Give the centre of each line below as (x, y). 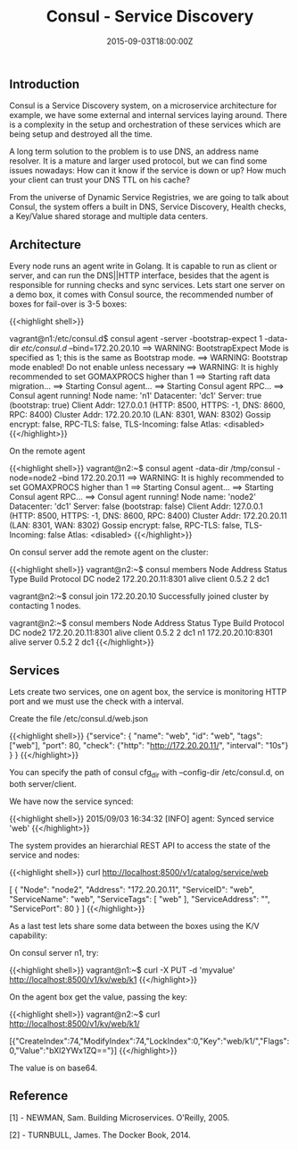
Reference (39, 1096)
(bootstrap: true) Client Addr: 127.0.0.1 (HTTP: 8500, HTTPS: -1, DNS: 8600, (147, 405)
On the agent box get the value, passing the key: (98, 997)
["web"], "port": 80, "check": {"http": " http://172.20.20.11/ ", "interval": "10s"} (149, 745)
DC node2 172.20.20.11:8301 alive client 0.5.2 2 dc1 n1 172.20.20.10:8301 (141, 633)
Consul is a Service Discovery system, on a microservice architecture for (143, 106)
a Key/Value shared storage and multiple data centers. (108, 216)
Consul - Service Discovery (150, 17)
